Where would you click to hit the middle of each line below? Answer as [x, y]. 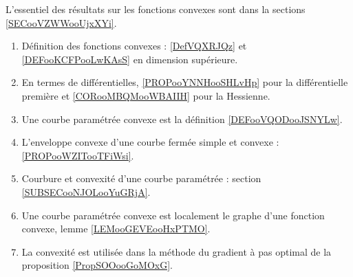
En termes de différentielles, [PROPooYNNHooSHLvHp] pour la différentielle [185, 82]
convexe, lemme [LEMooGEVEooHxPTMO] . [116, 229]
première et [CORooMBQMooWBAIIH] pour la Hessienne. [146, 95]
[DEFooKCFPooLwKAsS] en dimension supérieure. [130, 59]
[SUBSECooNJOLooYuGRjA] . [86, 191]
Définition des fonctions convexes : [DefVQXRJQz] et [134, 46]
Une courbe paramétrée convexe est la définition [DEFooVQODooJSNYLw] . [182, 119]
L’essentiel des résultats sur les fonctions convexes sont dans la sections [156, 9]
